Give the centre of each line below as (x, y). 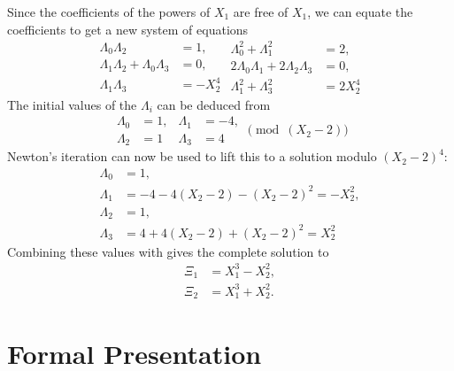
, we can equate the (360, 12)
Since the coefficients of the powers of (109, 12)
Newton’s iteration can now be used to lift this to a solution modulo (192, 156)
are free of (261, 12)
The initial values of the (72, 104)
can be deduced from (214, 104)
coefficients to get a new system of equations (128, 29)
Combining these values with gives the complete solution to (168, 251)
